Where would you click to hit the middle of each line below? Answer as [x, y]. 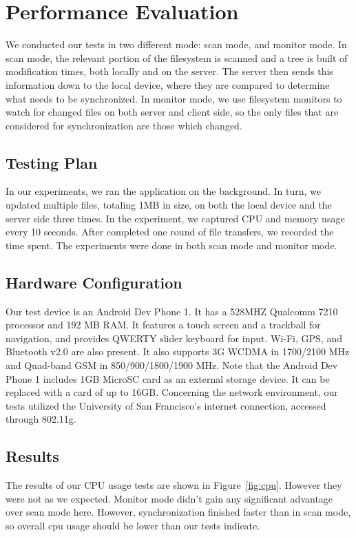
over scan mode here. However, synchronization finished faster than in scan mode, [178, 512]
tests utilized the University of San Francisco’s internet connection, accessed [166, 405]
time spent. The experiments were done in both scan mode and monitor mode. [171, 245]
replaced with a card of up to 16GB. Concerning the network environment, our [172, 392]
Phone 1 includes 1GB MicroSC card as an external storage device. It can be [168, 378]
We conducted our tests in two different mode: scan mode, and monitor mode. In [176, 44]
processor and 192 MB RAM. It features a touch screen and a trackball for [163, 325]
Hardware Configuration [94, 282]
